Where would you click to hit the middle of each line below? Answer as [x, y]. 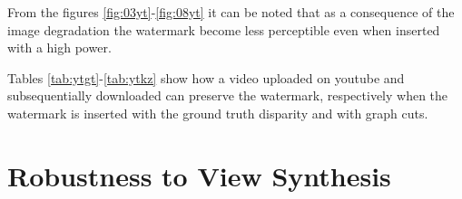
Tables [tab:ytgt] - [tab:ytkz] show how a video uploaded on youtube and [206, 77]
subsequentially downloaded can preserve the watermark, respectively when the [228, 95]
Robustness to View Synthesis [199, 175]
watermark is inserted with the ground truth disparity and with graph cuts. [218, 113]
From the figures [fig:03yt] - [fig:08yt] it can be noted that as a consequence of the [231, 12]
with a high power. [59, 47]
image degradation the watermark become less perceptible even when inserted [224, 29]
